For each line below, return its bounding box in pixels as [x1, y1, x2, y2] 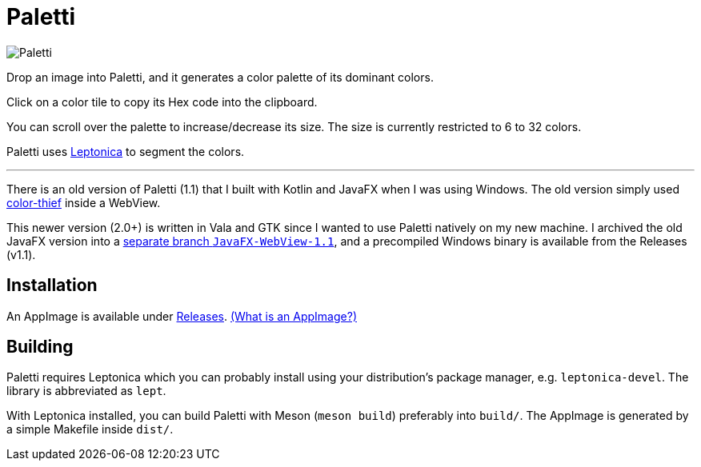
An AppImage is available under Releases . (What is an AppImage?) [6, 309, 357, 323]
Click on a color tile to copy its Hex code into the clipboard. [6, 94, 318, 109]
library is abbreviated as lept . [6, 384, 166, 398]
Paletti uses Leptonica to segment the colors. [6, 144, 245, 158]
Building [6, 337, 74, 357]
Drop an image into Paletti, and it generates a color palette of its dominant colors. [6, 70, 434, 84]
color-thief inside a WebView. [6, 195, 161, 210]
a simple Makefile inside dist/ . [6, 422, 174, 437]
